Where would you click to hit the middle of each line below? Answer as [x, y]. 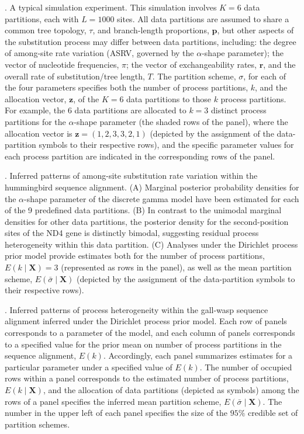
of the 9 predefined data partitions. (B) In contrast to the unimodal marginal [143, 210]
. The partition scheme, [194, 76]
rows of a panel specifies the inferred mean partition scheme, [113, 401]
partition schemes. [37, 424]
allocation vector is [39, 133]
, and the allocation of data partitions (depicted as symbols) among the [171, 390]
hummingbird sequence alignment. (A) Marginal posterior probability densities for [152, 187]
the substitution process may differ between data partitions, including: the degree [151, 41]
